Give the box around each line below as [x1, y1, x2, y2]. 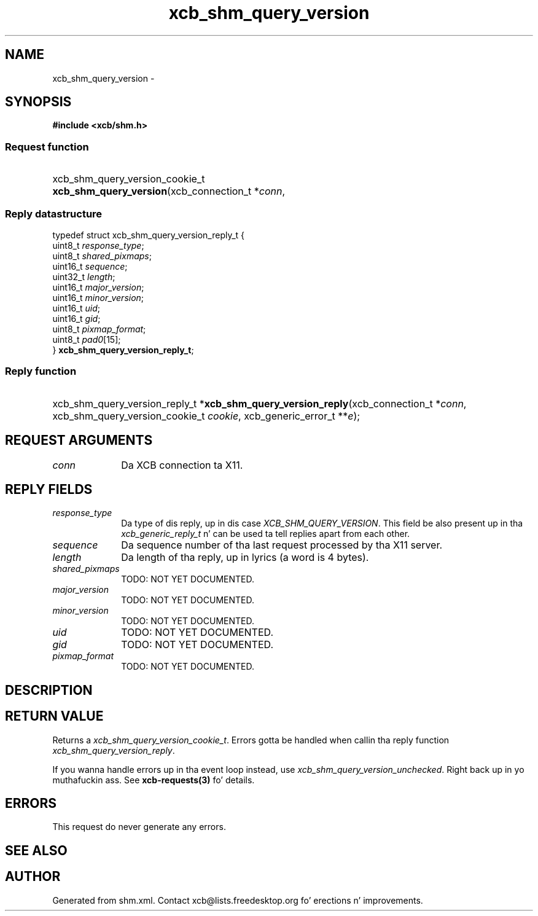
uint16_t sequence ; [52, 260, 128, 272]
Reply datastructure [5, 207, 103, 220]
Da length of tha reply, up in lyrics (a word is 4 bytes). [121, 551, 369, 564]
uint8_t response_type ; [52, 240, 144, 251]
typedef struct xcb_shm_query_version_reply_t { [52, 229, 245, 240]
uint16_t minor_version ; [52, 292, 144, 303]
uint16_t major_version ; [52, 281, 144, 292]
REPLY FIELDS [5, 481, 93, 497]
